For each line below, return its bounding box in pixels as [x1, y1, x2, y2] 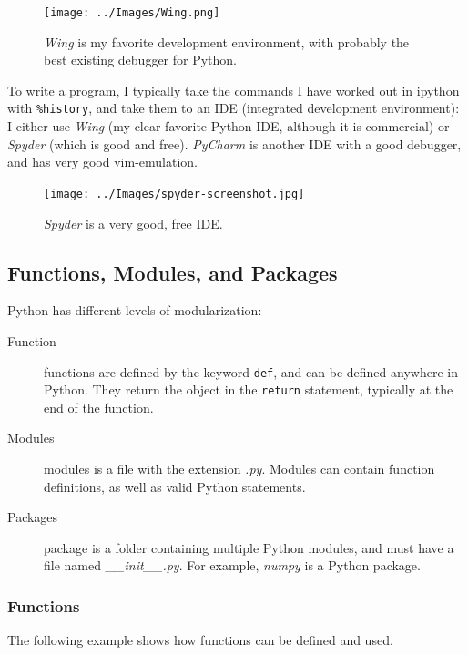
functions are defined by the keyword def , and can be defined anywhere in [44, 362, 458, 381]
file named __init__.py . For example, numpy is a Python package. [44, 556, 421, 575]
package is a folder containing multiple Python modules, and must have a [44, 537, 454, 557]
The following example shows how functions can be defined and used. [7, 630, 393, 650]
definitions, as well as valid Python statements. [44, 476, 306, 496]
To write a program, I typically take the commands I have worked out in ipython [7, 80, 460, 99]
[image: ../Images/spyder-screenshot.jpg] [44, 187, 305, 200]
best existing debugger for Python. [44, 50, 238, 69]
